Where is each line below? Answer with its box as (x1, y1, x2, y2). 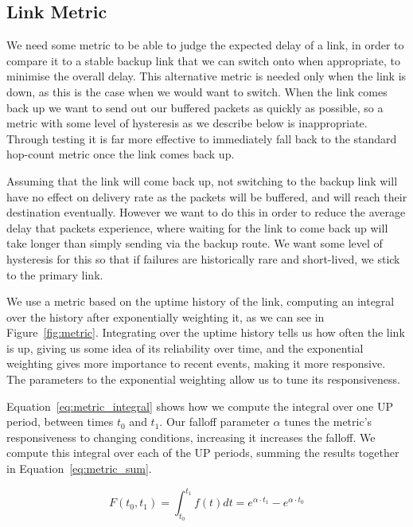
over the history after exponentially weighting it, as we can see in (6, 308, 325, 325)
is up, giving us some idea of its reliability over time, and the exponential (6, 339, 364, 356)
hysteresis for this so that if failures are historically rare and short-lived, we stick (6, 250, 400, 267)
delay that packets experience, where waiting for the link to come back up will (6, 219, 388, 236)
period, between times (6, 413, 114, 430)
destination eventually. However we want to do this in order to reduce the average (6, 204, 406, 221)
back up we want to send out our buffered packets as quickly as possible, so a (6, 99, 384, 115)
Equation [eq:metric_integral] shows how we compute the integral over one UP (6, 397, 394, 414)
